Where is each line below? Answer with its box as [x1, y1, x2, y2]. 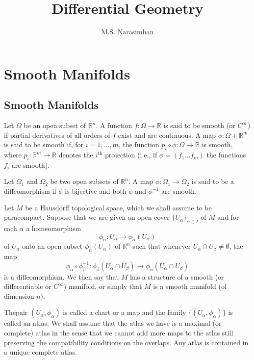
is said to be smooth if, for [4, 139, 84, 150]
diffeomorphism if [4, 186, 56, 196]
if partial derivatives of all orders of [4, 129, 110, 140]
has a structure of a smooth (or [129, 271, 224, 282]
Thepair [4, 307, 28, 317]
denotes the [58, 150, 93, 160]
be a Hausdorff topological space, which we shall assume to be [25, 202, 212, 212]
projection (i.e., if [104, 150, 157, 160]
